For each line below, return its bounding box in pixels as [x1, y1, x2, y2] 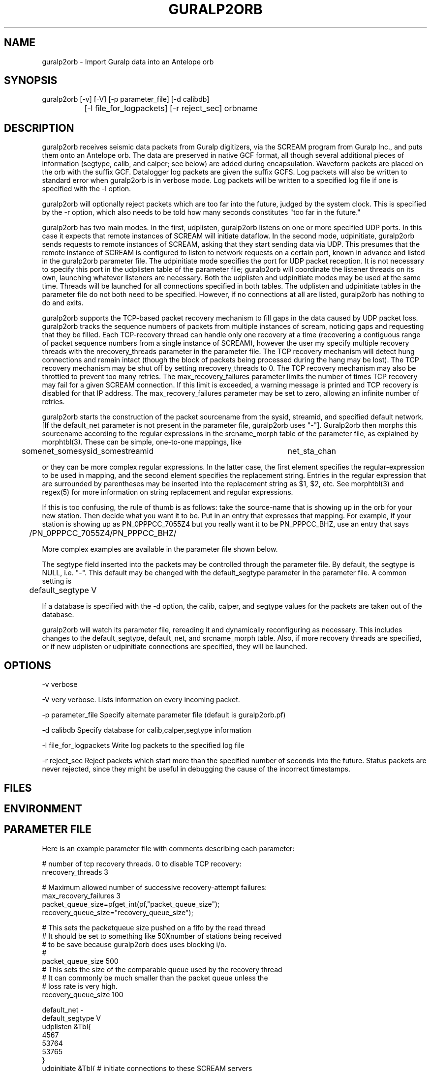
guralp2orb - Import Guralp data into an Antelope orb [42, 57, 214, 66]
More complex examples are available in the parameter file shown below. [42, 545, 278, 554]
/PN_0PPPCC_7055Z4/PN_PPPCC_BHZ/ [29, 528, 177, 538]
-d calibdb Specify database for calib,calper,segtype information [42, 726, 251, 735]
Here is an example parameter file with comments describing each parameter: [42, 844, 295, 853]
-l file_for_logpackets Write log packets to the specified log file [42, 741, 245, 750]
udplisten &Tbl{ [42, 1022, 91, 1031]
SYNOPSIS [4, 74, 58, 87]
